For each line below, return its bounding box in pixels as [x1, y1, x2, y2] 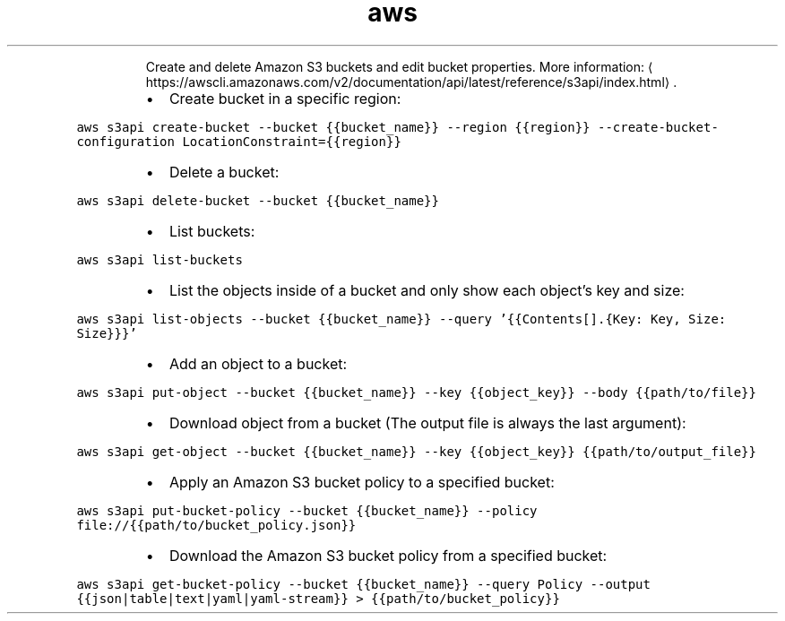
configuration [76, 134, 175, 149]
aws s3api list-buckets [76, 252, 243, 267]
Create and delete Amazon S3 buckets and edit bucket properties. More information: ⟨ [145, 58, 653, 74]
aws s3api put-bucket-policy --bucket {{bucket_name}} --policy [76, 503, 538, 518]
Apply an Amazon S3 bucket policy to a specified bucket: [168, 472, 555, 491]
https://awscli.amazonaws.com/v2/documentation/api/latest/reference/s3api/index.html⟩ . [145, 73, 677, 90]
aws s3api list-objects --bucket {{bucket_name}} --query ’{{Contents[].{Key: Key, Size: [76, 311, 727, 326]
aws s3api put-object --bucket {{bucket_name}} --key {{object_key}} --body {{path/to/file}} [76, 384, 756, 400]
